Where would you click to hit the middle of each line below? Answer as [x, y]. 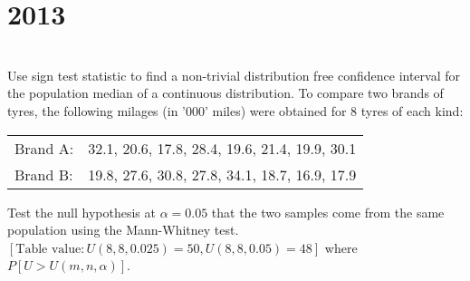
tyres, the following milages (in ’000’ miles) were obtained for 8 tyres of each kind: [235, 110]
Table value [48, 249]
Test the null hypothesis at [82, 212]
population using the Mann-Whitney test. [123, 230]
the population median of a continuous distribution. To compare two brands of [225, 93]
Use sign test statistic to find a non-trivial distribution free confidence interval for [234, 75]
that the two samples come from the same [328, 212]
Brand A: [44, 148]
